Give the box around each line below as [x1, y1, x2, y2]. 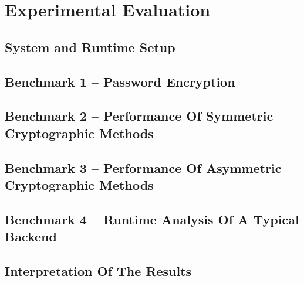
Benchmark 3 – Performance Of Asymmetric [5, 158, 282, 176]
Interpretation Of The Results [5, 261, 192, 279]
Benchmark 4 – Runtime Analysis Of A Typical [5, 210, 299, 228]
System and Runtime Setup [5, 37, 175, 56]
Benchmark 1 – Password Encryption [5, 72, 235, 90]
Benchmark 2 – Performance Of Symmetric [5, 107, 273, 125]
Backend [5, 227, 57, 246]
